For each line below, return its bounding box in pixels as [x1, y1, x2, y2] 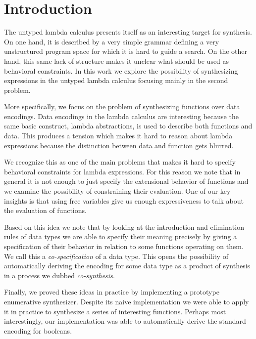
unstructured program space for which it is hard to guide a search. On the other [4, 46, 248, 56]
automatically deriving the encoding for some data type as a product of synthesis [4, 260, 251, 271]
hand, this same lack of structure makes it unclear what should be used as [4, 55, 229, 66]
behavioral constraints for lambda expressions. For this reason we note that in [4, 166, 241, 176]
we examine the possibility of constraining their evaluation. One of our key [4, 186, 231, 196]
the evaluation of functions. [4, 205, 87, 215]
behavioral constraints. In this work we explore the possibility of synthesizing [4, 65, 238, 76]
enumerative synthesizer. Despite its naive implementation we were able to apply [4, 296, 249, 306]
